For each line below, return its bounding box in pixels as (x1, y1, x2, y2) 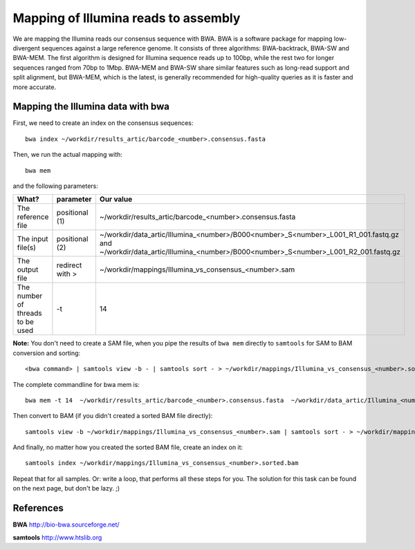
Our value (99, 194, 133, 204)
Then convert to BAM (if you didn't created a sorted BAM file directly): (12, 412, 213, 420)
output (17, 265, 39, 274)
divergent (12, 44, 41, 52)
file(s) (17, 243, 36, 252)
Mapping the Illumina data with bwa (12, 101, 169, 113)
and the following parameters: (12, 182, 98, 190)
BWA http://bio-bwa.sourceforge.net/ (12, 520, 120, 529)
